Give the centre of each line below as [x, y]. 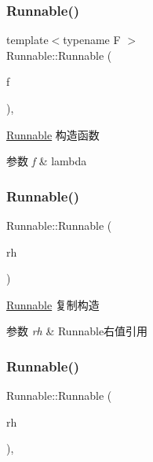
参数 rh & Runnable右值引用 [77, 331]
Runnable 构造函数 [53, 134]
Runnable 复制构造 [53, 304]
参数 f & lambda [47, 161]
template [27, 40]
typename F [92, 40]
